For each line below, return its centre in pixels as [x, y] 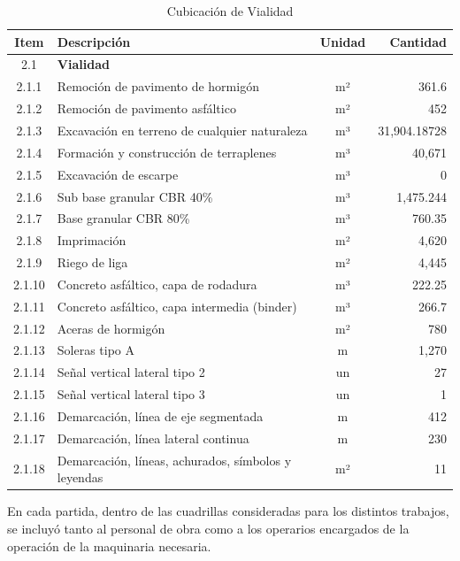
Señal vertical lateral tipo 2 [131, 372]
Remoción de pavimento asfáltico [146, 108]
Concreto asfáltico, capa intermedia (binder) [177, 306]
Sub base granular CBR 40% [135, 196]
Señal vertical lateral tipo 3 [131, 394]
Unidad [343, 41]
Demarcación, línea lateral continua [153, 438]
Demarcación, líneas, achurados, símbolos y [174, 460]
